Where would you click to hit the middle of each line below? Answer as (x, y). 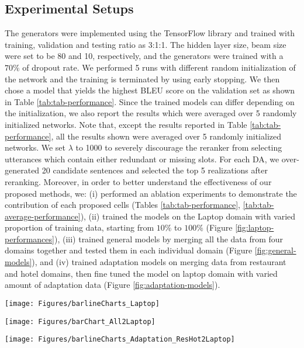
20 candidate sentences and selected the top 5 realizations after (155, 170)
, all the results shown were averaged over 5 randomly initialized (166, 136)
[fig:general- (275, 250)
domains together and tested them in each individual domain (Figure (129, 250)
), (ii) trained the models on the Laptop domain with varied (188, 216)
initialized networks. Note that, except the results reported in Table (126, 124)
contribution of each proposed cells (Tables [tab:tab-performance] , (122, 205)
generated (22, 170)
